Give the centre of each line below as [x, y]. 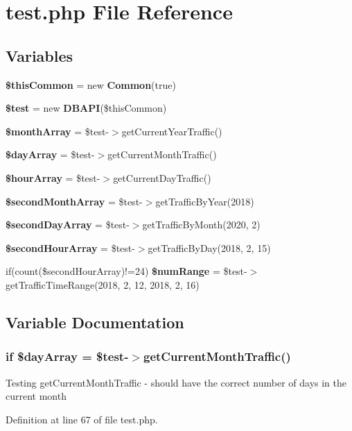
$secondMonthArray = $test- [74, 201]
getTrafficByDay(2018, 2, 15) [209, 247]
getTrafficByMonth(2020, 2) [201, 225]
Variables [39, 55]
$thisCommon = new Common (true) [91, 84]
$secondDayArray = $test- [68, 225]
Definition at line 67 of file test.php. [82, 419]
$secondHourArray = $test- [70, 247]
